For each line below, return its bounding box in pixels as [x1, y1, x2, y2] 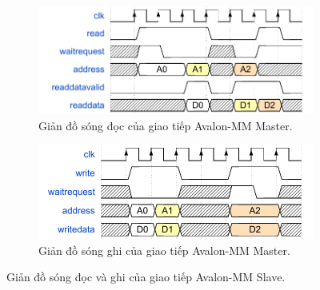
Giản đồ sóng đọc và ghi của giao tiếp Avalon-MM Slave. [6, 268, 286, 285]
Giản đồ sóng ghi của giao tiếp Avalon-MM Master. [38, 241, 290, 258]
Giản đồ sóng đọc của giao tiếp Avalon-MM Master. [38, 117, 293, 133]
